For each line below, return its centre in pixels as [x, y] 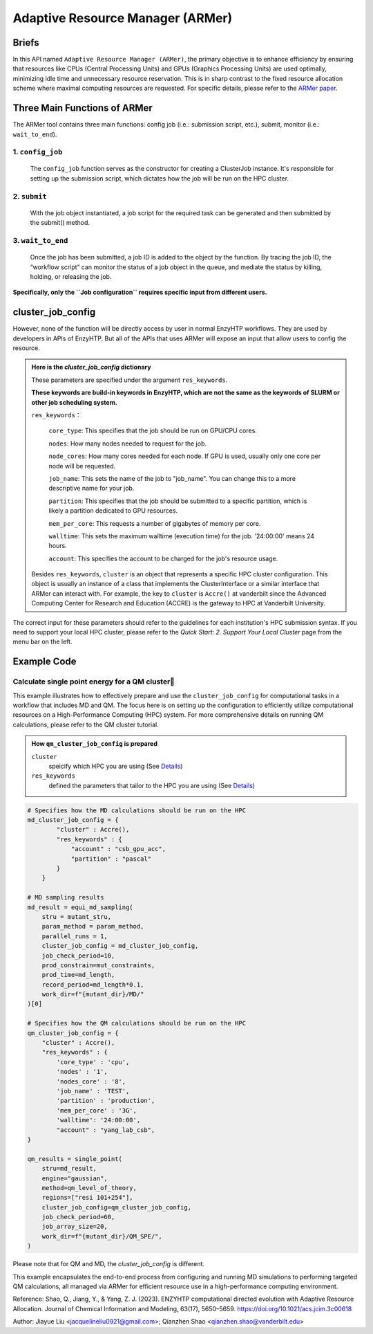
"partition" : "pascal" [111, 859]
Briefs [26, 43]
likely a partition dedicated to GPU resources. [113, 511]
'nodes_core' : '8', [91, 1081]
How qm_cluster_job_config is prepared [95, 744]
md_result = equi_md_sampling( [80, 907]
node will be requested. [82, 466]
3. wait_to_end [40, 240]
